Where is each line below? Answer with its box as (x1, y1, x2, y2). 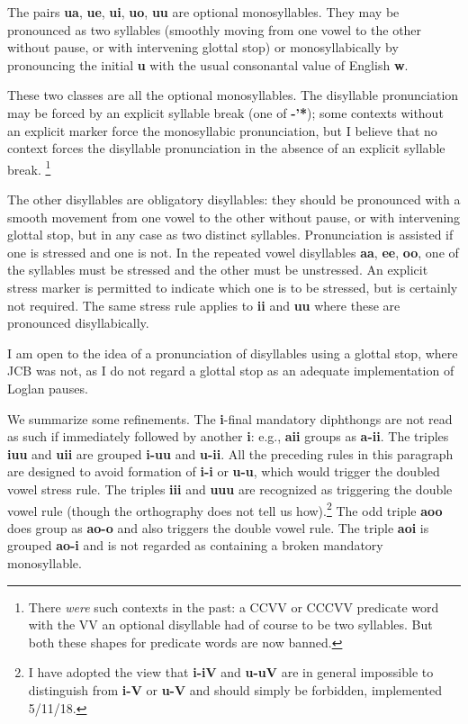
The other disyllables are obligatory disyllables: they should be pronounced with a (7, 190, 461, 208)
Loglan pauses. (7, 378, 88, 397)
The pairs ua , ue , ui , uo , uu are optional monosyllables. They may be (7, 3, 400, 21)
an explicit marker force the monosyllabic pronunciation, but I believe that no (7, 121, 437, 140)
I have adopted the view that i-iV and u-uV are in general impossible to (28, 663, 434, 682)
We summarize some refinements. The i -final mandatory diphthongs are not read (7, 409, 453, 428)
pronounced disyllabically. (7, 313, 149, 332)
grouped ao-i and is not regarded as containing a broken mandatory (7, 536, 383, 555)
